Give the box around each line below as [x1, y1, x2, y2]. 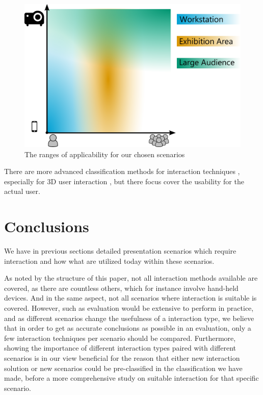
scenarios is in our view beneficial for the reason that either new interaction [4, 352, 240, 363]
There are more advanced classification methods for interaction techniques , [4, 166, 240, 177]
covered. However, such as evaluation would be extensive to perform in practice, [4, 302, 254, 313]
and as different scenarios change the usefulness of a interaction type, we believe [4, 312, 254, 323]
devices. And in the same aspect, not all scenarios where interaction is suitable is [4, 292, 257, 303]
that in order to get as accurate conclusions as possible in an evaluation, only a [4, 323, 251, 333]
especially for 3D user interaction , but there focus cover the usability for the [4, 176, 244, 186]
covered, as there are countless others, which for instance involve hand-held [4, 282, 239, 293]
